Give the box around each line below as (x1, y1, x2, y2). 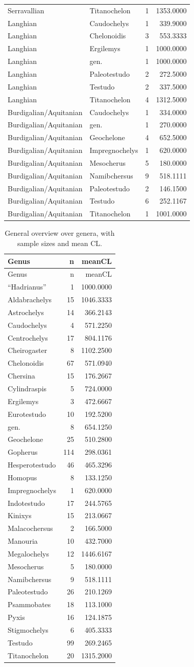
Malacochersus (8, 523, 53, 533)
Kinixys (8, 510, 32, 521)
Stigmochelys (8, 625, 48, 635)
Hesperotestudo (8, 459, 56, 470)
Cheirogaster (8, 345, 47, 355)
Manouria (8, 536, 38, 546)
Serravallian (8, 5, 44, 15)
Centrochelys (8, 332, 48, 343)
